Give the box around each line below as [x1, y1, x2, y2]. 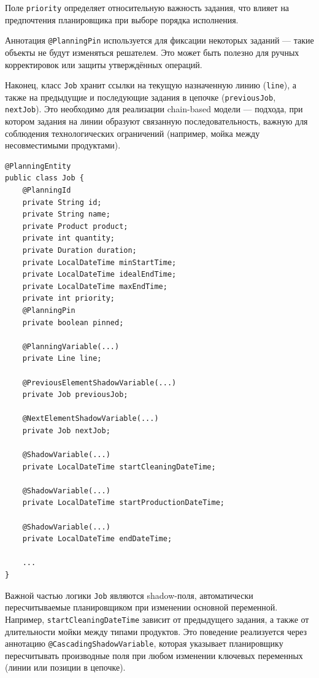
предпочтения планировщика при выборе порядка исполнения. [5, 13, 239, 26]
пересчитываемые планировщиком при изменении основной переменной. [5, 601, 278, 614]
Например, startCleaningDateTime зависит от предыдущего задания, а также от [5, 612, 309, 625]
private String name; [22, 210, 110, 219]
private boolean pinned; [22, 318, 124, 327]
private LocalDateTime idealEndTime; [22, 270, 177, 279]
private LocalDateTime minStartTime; [22, 258, 177, 267]
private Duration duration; [22, 246, 137, 255]
